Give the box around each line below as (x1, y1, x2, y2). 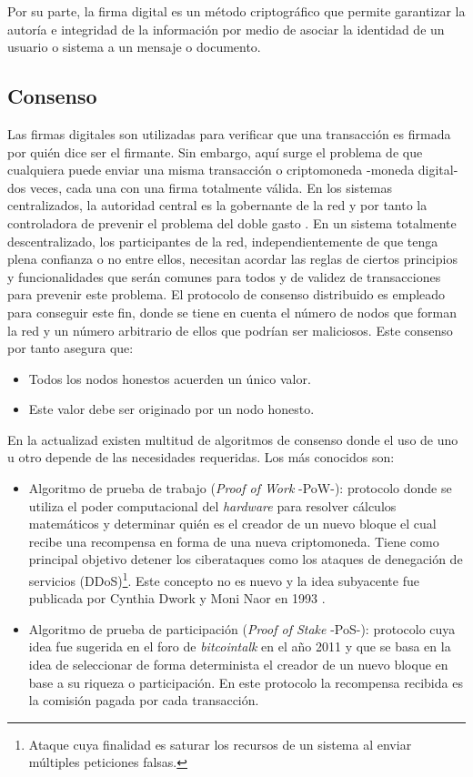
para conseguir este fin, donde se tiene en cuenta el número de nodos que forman (7, 302, 457, 321)
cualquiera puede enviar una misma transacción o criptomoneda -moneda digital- (7, 160, 458, 179)
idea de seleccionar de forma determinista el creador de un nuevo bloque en (28, 655, 448, 674)
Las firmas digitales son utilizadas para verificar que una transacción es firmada (7, 124, 451, 143)
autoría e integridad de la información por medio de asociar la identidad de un (7, 19, 445, 38)
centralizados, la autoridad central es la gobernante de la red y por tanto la (7, 196, 428, 215)
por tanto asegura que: (7, 338, 134, 358)
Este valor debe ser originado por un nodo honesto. (28, 399, 315, 419)
